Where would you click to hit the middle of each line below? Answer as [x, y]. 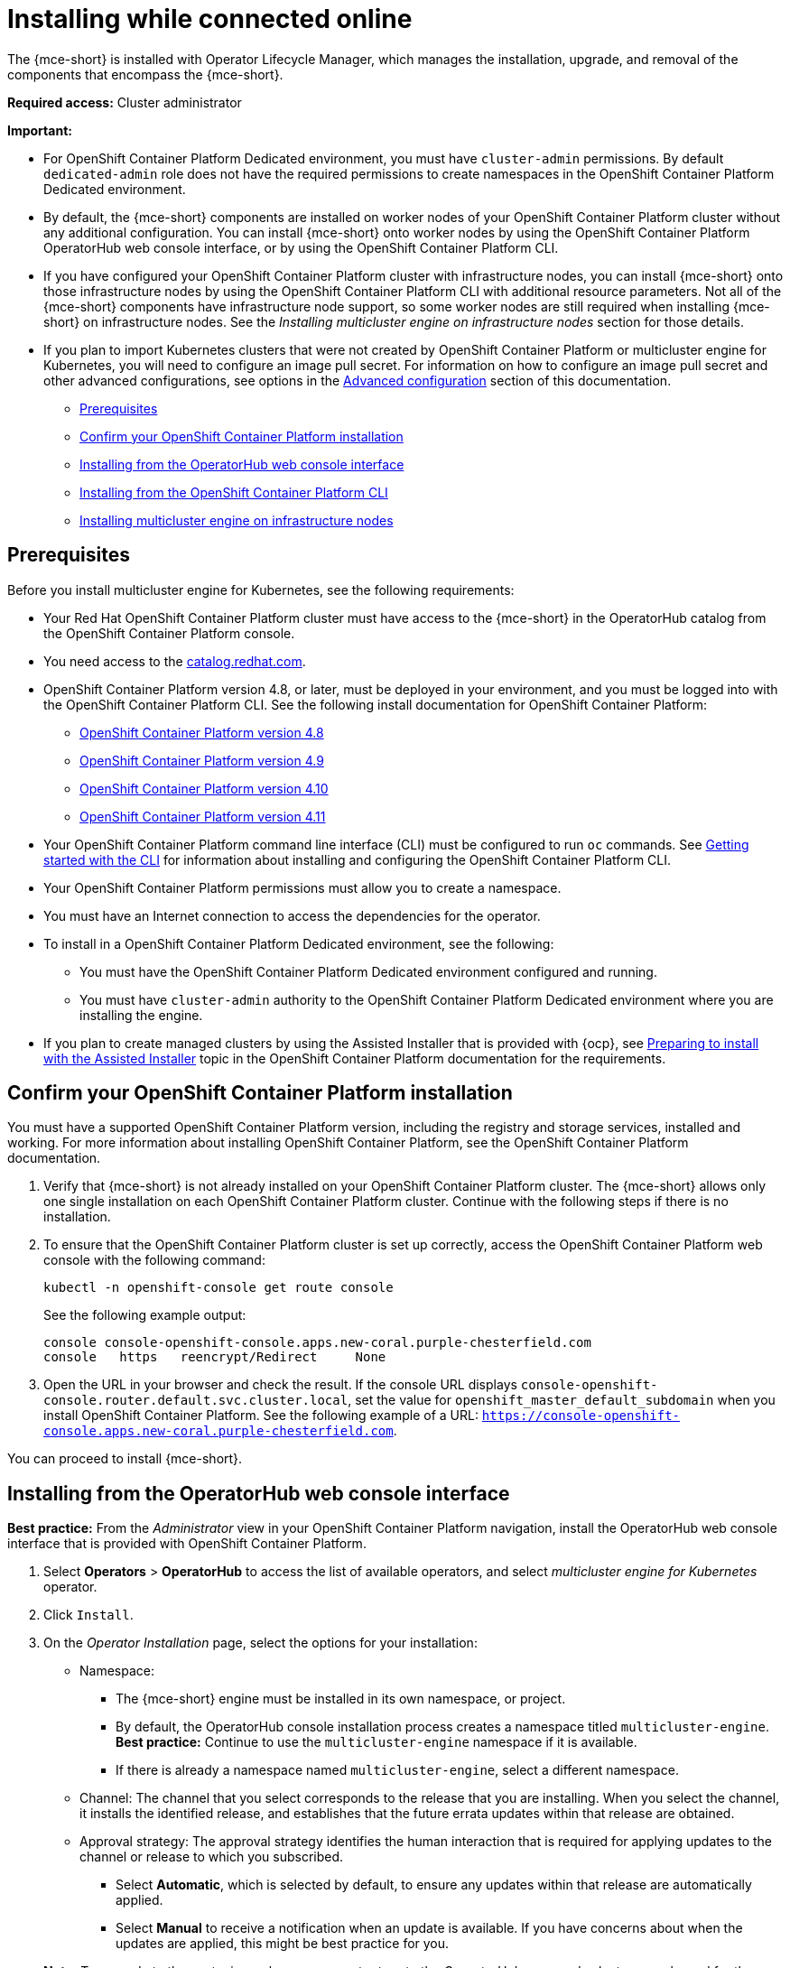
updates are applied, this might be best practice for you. [283, 1944]
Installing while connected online [210, 19]
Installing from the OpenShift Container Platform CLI [234, 492]
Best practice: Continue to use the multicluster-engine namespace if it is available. [376, 1742]
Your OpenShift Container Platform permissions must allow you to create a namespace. [302, 887]
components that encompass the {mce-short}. [145, 74]
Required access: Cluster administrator [125, 102]
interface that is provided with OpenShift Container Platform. [187, 1544]
